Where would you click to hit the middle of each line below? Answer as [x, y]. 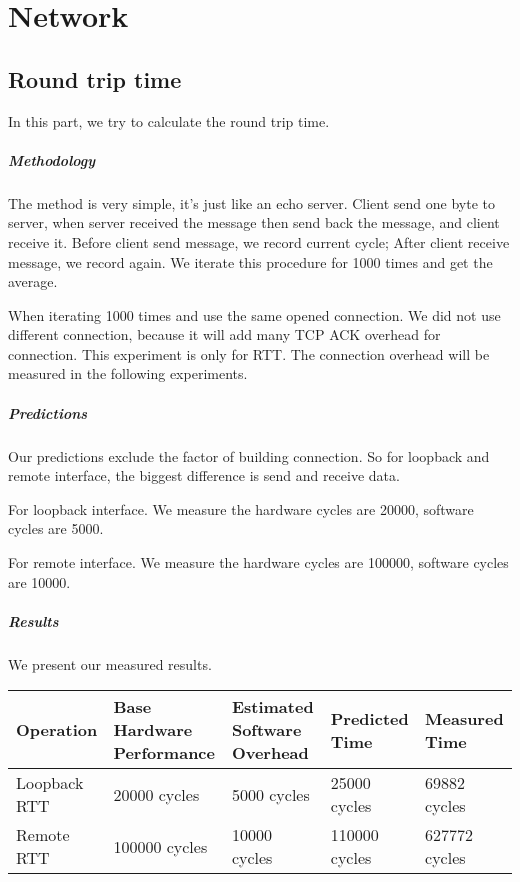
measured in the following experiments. [128, 373]
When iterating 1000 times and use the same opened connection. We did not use [254, 314]
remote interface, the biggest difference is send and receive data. [204, 475]
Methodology [52, 159]
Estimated [272, 707]
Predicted [369, 718]
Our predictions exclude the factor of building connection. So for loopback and [249, 455]
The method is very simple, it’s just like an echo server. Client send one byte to [252, 202]
